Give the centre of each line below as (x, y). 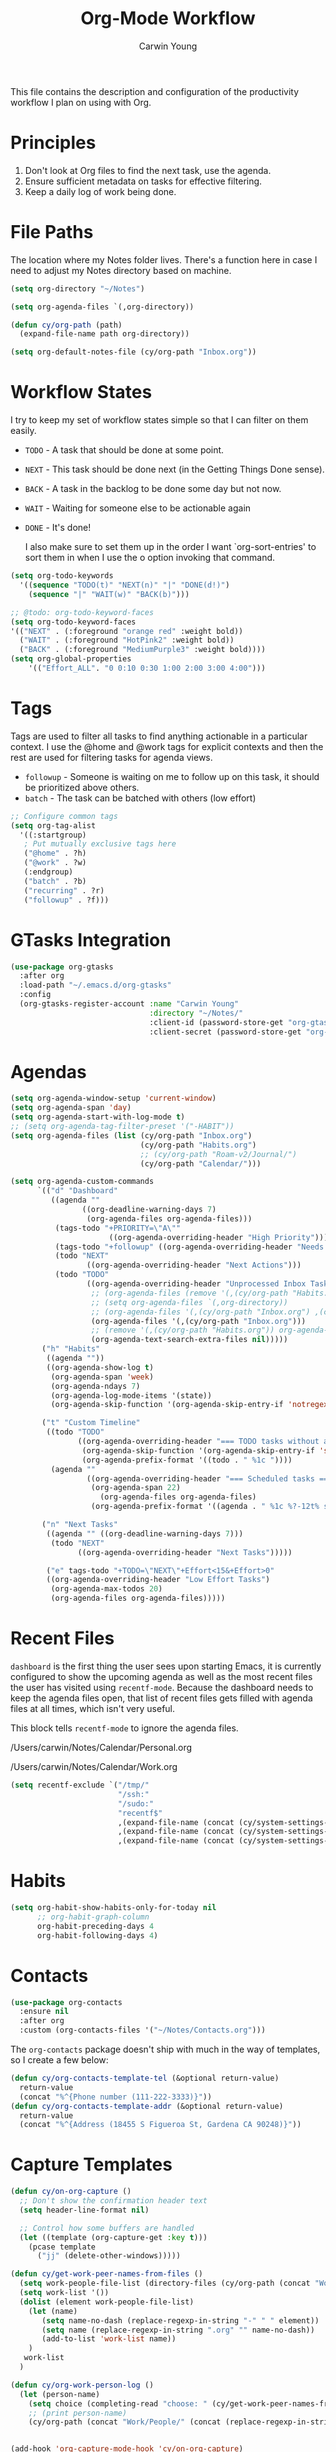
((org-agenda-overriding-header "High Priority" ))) (218, 1237)
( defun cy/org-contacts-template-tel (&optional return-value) (145, 2078)
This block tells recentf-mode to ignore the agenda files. (124, 1728)
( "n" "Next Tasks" (79, 1525)
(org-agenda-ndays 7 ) (95, 1386)
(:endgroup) (48, 872)
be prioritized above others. (82, 787)
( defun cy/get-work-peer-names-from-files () (106, 2274)
